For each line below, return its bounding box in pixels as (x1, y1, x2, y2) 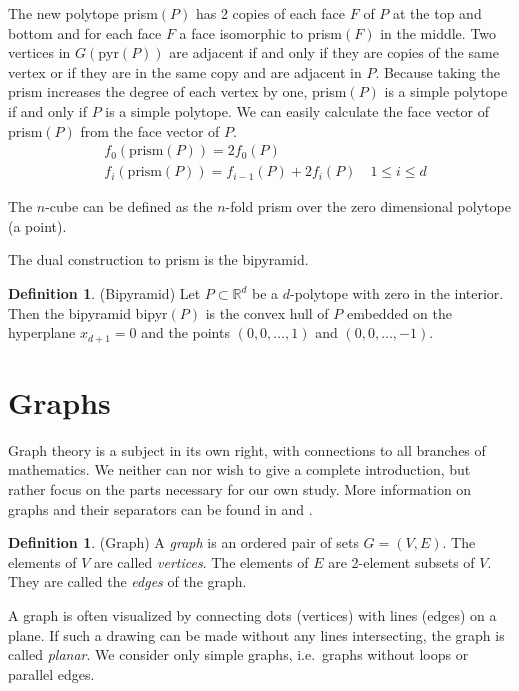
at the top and (392, 3, 482, 23)
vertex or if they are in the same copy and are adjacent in (8, 61, 362, 82)
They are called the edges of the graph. (8, 571, 247, 592)
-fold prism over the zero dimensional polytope (225, 196, 511, 217)
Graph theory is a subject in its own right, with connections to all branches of (8, 439, 486, 460)
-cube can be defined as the (45, 196, 213, 217)
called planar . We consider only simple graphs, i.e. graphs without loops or (8, 644, 469, 665)
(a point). (8, 215, 67, 236)
